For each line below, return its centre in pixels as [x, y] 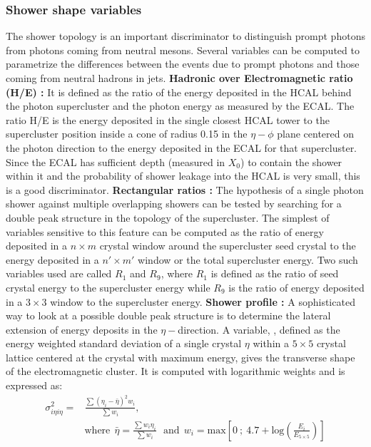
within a [271, 343]
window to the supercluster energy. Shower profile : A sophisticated [203, 301]
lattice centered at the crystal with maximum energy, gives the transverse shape [181, 357]
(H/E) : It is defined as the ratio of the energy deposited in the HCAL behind [179, 92]
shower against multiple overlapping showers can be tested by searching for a [174, 204]
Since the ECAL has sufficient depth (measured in [116, 161]
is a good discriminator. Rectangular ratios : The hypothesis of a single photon [185, 189]
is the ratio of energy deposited [296, 287]
